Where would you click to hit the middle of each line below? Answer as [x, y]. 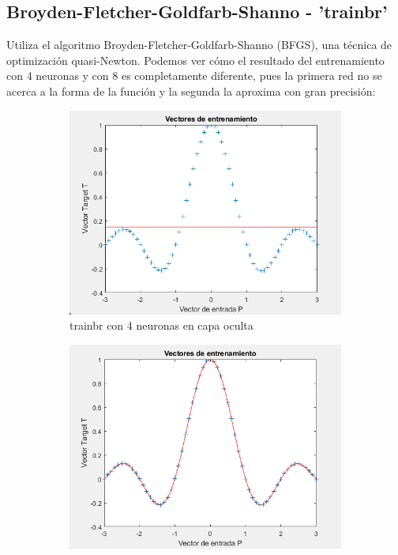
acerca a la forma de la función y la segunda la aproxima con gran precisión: [191, 91]
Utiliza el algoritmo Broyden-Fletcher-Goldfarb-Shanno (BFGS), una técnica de [199, 45]
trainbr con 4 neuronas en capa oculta [161, 325]
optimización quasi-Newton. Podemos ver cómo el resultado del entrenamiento [195, 60]
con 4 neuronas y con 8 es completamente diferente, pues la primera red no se [194, 76]
